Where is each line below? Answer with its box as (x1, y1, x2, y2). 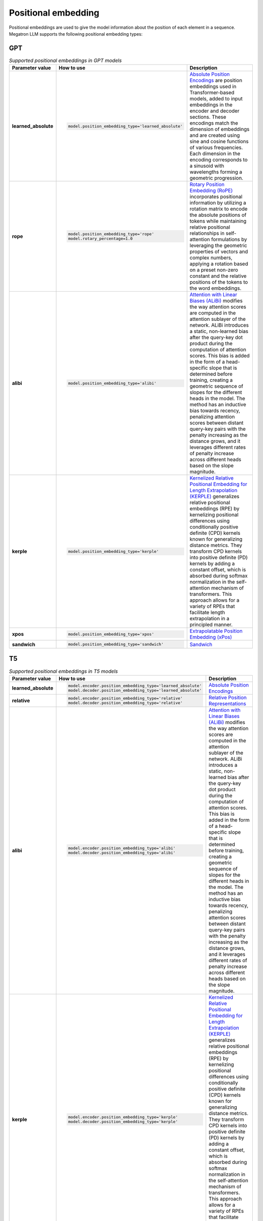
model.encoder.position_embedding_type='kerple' (68, 1114, 178, 1119)
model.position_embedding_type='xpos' (68, 632, 154, 637)
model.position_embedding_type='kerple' (68, 548, 159, 554)
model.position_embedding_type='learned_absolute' (68, 124, 183, 129)
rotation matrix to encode (189, 206, 248, 212)
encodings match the (189, 120, 238, 126)
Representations (208, 700, 246, 707)
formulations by (211, 236, 247, 243)
